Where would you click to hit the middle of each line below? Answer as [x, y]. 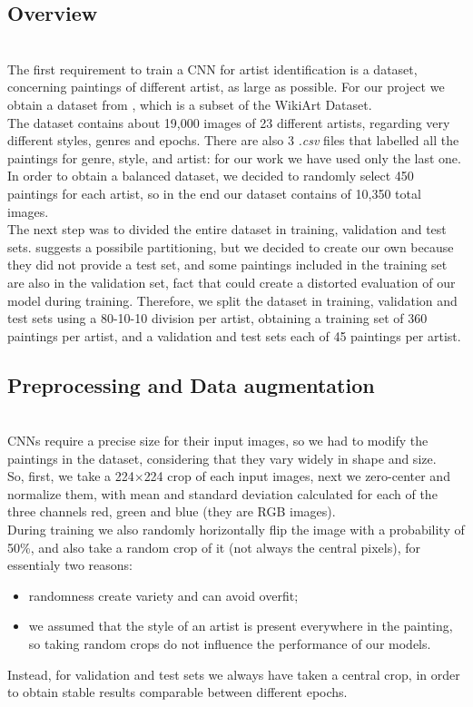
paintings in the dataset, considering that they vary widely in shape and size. [222, 458]
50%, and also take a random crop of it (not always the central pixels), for [214, 547]
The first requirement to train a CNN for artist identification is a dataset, [212, 69]
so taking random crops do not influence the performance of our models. [230, 644]
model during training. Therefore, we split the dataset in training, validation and [232, 300]
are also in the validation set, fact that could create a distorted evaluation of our [232, 282]
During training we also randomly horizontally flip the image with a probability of [236, 530]
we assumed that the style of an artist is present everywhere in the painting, [241, 626]
